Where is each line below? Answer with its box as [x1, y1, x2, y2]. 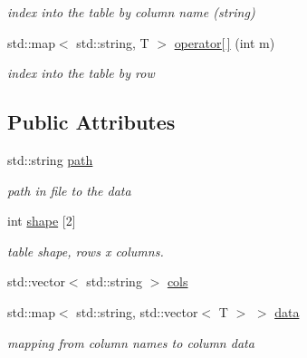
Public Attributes [7, 108, 176, 136]
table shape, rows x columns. [7, 241, 164, 260]
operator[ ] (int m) [174, 33, 275, 52]
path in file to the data [7, 180, 131, 199]
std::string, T [76, 33, 149, 52]
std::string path [7, 150, 93, 169]
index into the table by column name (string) [7, 3, 255, 21]
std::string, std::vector [76, 302, 198, 321]
